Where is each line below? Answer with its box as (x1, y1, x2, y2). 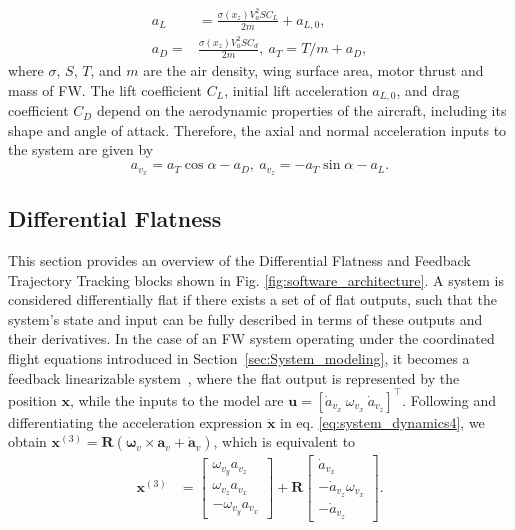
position (8, 389, 57, 410)
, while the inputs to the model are (69, 389, 284, 410)
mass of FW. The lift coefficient (8, 79, 202, 100)
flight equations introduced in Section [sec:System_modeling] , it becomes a (8, 348, 470, 369)
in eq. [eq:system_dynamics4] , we (280, 411, 485, 432)
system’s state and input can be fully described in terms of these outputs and (8, 308, 483, 329)
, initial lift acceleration (224, 79, 368, 100)
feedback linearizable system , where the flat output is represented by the (8, 367, 460, 388)
